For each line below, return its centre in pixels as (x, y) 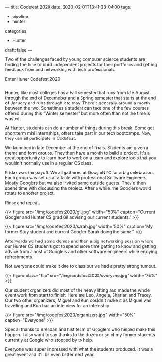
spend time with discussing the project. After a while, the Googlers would (78, 188)
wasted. (13, 118)
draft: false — (19, 50)
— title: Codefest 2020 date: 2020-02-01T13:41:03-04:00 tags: (68, 7)
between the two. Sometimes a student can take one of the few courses (77, 108)
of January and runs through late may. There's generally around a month (78, 103)
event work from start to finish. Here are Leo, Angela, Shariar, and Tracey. (79, 295)
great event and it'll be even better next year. (50, 354)
